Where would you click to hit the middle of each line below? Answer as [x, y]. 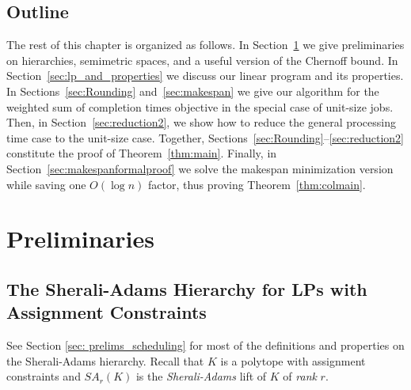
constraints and [44, 376]
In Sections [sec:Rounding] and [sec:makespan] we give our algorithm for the [193, 91]
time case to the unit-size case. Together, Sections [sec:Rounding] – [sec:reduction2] [205, 137]
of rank [300, 376]
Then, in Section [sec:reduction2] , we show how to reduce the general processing [201, 122]
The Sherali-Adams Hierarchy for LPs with [187, 288]
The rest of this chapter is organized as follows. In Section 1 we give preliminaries [205, 45]
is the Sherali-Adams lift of [201, 376]
